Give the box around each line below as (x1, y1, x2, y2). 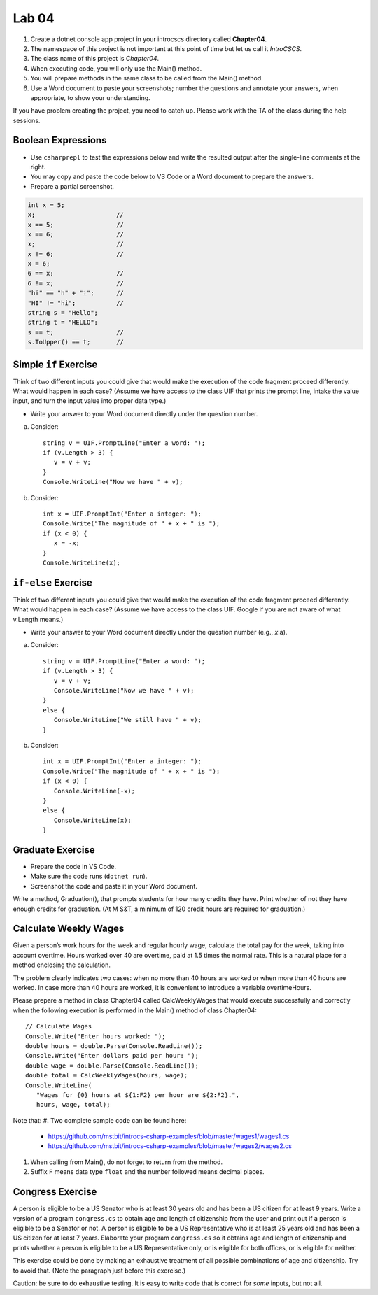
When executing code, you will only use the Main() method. (30, 64, 202, 73)
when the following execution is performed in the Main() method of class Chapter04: (13, 1006, 257, 1014)
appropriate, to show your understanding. (30, 93, 150, 101)
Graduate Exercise (13, 844, 96, 856)
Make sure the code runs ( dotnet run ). (30, 872, 148, 881)
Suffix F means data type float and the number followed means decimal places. (30, 1168, 265, 1176)
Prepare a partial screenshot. (30, 182, 115, 190)
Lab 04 (13, 10, 55, 26)
